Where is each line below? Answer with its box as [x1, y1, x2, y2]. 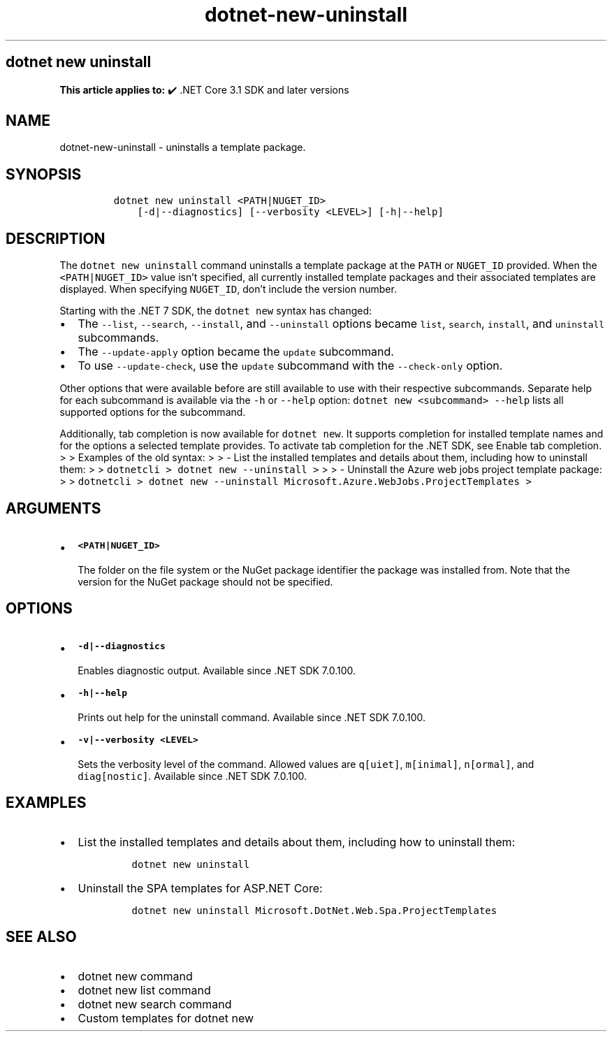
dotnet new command [78, 969, 193, 983]
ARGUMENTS [6, 499, 101, 517]
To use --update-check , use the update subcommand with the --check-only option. [78, 358, 503, 373]
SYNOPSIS [6, 165, 82, 183]
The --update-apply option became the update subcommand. [78, 345, 394, 359]
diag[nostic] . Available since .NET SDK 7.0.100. [78, 769, 307, 782]
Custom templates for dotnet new [78, 1010, 254, 1025]
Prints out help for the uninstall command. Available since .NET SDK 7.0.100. [78, 711, 426, 723]
